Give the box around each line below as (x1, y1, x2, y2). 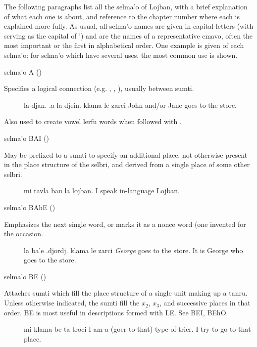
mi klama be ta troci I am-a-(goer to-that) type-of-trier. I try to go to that (24, 324, 251, 334)
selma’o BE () (4, 271, 46, 281)
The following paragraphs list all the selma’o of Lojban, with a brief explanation (4, 1, 248, 11)
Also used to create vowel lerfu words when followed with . (4, 116, 182, 127)
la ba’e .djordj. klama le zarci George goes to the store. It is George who (24, 245, 243, 255)
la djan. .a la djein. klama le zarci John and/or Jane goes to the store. (24, 99, 237, 110)
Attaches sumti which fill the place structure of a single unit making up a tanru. (4, 288, 248, 298)
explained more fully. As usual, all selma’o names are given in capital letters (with (4, 21, 254, 31)
